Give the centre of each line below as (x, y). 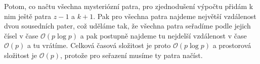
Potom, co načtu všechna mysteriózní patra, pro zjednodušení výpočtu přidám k (129, 6)
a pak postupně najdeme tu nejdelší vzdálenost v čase (163, 35)
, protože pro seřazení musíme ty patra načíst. (132, 55)
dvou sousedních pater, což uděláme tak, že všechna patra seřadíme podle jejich (127, 26)
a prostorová (232, 45)
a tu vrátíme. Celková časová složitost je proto (99, 45)
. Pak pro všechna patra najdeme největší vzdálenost (175, 16)
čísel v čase (21, 35)
